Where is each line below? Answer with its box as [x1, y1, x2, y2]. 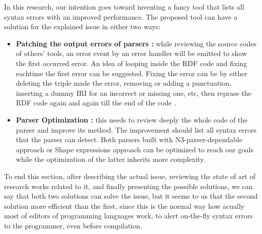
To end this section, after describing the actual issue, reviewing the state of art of [4, 170, 255, 181]
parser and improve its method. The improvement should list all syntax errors [16, 124, 256, 135]
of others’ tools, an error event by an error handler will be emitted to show [16, 48, 247, 58]
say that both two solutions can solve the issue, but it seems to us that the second [4, 191, 258, 201]
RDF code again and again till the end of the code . [16, 97, 176, 108]
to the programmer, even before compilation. [4, 220, 142, 230]
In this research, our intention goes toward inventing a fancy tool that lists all [4, 2, 244, 12]
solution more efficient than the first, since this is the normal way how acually [4, 200, 245, 211]
